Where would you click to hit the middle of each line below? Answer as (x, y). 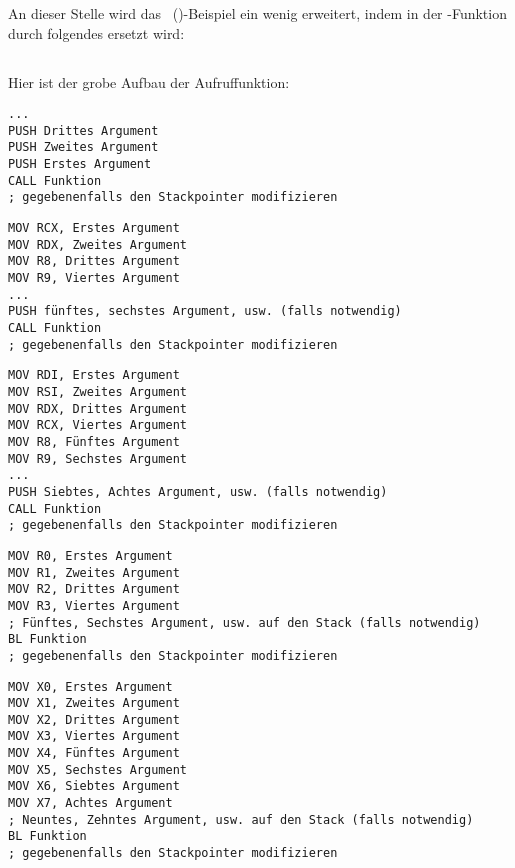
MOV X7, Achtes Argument (90, 803)
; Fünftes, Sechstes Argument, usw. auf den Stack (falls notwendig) (244, 622)
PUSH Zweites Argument (83, 147)
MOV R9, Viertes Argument (94, 278)
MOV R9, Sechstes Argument (97, 458)
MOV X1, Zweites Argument (94, 703)
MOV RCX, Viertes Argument (97, 425)
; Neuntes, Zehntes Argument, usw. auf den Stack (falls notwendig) (241, 819)
